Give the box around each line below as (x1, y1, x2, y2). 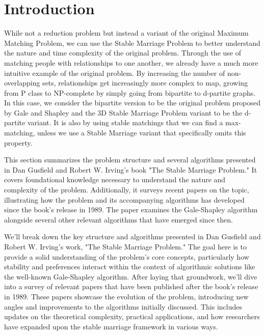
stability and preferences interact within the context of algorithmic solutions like (4, 261, 255, 272)
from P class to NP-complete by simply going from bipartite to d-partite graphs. (4, 87, 256, 98)
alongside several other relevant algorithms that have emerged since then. (4, 214, 233, 225)
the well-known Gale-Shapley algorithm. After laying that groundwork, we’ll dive (4, 271, 257, 282)
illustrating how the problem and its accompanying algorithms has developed (4, 194, 245, 205)
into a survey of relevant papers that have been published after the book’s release (4, 281, 258, 292)
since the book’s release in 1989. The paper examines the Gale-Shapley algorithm (4, 204, 258, 215)
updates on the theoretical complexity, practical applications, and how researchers (4, 311, 260, 322)
